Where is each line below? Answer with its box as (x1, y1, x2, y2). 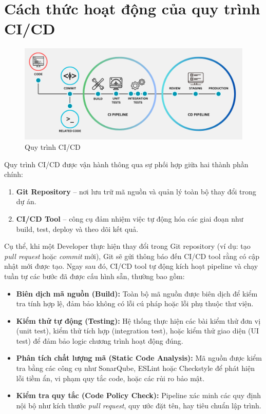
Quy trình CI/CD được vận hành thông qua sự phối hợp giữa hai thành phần (4, 159, 249, 169)
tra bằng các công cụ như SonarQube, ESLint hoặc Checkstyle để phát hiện (16, 363, 255, 373)
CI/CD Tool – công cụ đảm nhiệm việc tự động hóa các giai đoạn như (16, 213, 243, 224)
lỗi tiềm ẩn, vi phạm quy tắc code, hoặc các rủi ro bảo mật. (16, 372, 205, 383)
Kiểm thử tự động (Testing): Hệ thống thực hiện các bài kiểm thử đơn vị (16, 315, 261, 326)
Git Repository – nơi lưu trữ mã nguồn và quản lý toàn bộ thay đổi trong (16, 186, 256, 196)
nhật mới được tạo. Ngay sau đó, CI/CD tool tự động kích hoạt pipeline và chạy (4, 261, 258, 271)
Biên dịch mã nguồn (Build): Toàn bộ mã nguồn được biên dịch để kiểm (16, 288, 258, 299)
